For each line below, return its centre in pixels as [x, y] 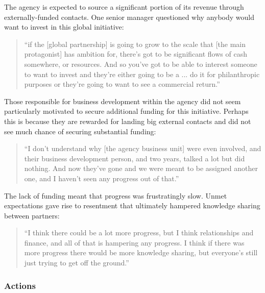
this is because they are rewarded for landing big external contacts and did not [128, 121]
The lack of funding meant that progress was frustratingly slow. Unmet [116, 195]
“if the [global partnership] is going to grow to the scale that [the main [135, 44]
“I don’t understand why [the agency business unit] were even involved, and [143, 148]
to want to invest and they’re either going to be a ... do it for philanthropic [142, 74]
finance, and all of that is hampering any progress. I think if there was [134, 242]
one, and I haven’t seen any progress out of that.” [102, 178]
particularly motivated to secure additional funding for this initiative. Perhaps [126, 111]
